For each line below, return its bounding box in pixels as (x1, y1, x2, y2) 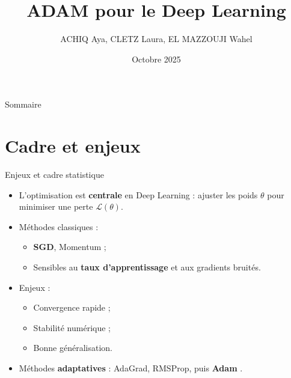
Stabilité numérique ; (33, 321, 111, 334)
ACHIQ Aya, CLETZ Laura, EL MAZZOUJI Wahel (60, 32, 253, 45)
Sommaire (5, 98, 41, 111)
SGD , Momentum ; (33, 240, 106, 253)
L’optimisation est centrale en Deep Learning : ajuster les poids (19, 188, 258, 201)
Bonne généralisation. (33, 341, 112, 354)
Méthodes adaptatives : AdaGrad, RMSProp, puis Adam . (19, 361, 243, 374)
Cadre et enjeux (5, 133, 141, 158)
